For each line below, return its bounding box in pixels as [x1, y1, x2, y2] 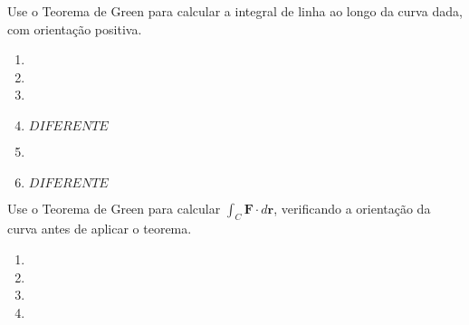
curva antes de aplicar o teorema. [7, 219, 192, 238]
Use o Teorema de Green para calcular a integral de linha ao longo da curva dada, [7, 2, 463, 20]
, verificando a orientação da [273, 198, 431, 217]
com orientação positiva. [7, 19, 142, 38]
